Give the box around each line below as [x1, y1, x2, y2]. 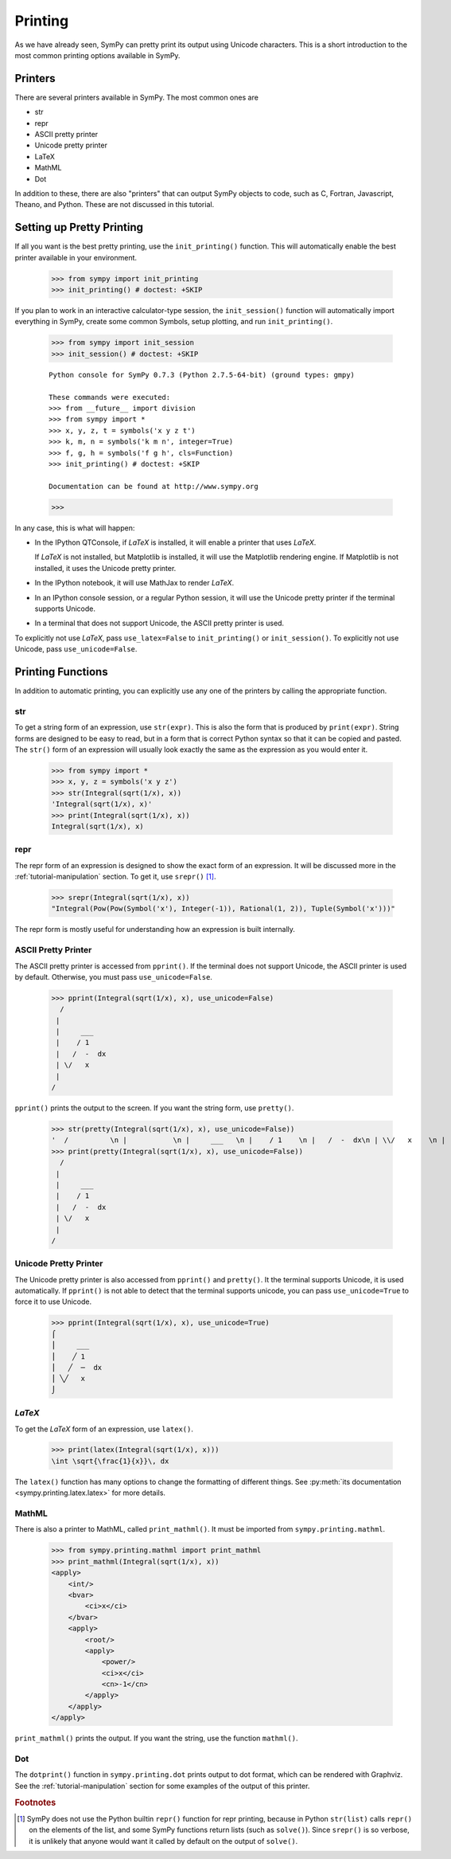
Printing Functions [14, 665, 108, 679]
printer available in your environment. [14, 252, 138, 262]
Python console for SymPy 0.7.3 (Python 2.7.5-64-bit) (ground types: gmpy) [49, 370, 356, 379]
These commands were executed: [49, 393, 171, 401]
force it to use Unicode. [14, 1297, 91, 1306]
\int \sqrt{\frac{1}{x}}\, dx [51, 1456, 169, 1466]
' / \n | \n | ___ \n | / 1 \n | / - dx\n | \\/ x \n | [51, 1136, 445, 1145]
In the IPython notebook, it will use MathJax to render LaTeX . [34, 578, 235, 588]
